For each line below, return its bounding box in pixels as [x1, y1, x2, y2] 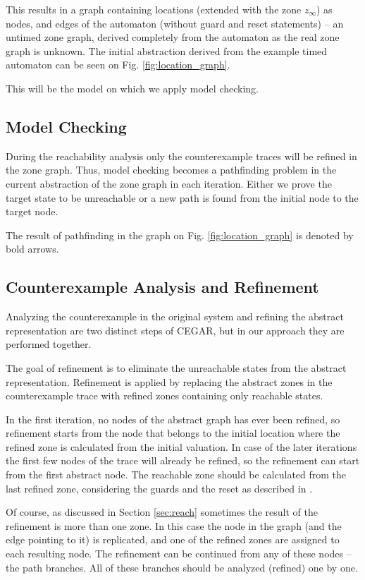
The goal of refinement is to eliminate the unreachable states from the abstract [6, 360, 347, 375]
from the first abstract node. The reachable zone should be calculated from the [6, 467, 347, 482]
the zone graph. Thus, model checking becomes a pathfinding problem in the [6, 162, 337, 177]
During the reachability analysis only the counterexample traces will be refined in [6, 148, 357, 163]
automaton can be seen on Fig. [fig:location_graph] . [6, 57, 230, 72]
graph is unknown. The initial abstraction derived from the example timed [6, 43, 328, 58]
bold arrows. [6, 241, 59, 256]
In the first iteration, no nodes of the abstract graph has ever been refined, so [6, 411, 340, 426]
